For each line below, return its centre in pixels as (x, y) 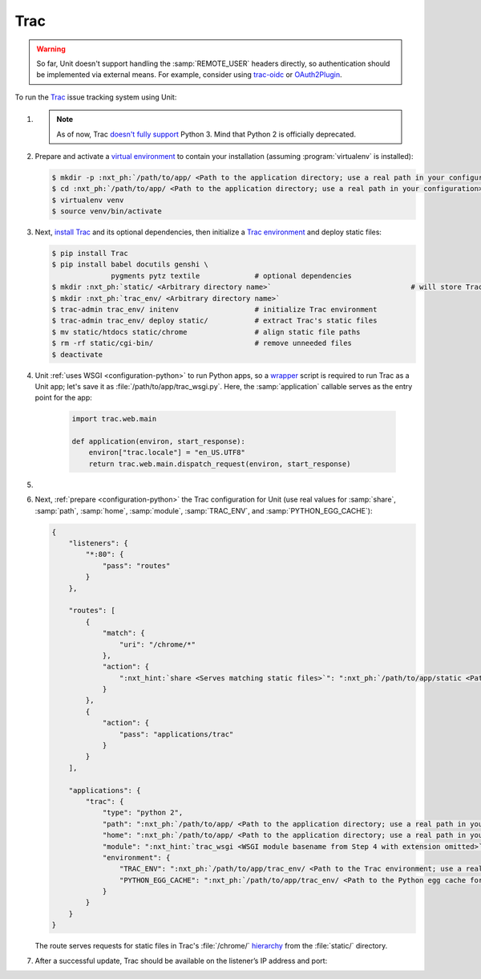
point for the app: (63, 398)
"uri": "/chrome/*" (158, 644)
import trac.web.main (114, 419)
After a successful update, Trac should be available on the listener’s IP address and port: (181, 961)
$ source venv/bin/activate (107, 211)
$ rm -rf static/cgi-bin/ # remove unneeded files (202, 343)
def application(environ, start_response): (159, 442)
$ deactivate (77, 354)
